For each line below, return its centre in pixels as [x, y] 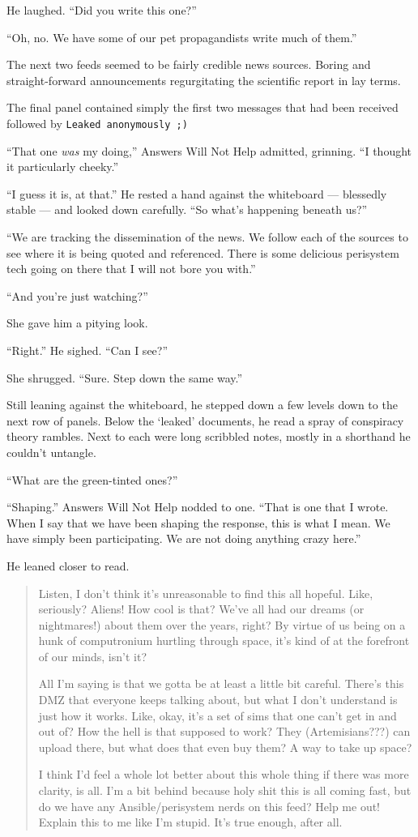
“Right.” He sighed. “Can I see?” [87, 350]
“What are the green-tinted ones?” [92, 479]
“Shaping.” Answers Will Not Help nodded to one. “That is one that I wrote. [198, 507]
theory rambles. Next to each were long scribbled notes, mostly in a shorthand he [209, 436]
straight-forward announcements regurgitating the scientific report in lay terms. [204, 80]
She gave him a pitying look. [77, 323]
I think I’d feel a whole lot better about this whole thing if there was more [224, 774]
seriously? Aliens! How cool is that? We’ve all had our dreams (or [201, 609]
